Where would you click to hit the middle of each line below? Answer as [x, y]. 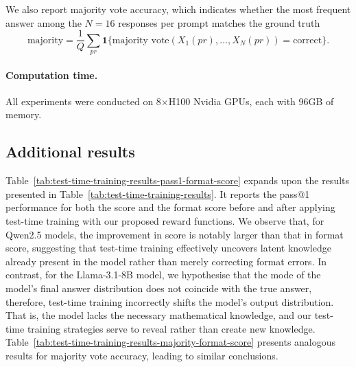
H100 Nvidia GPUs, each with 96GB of [251, 101]
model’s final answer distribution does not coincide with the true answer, [159, 288]
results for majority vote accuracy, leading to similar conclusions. [142, 355]
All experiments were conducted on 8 [83, 101]
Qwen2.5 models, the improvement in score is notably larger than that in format [175, 234]
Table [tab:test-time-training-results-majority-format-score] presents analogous [171, 342]
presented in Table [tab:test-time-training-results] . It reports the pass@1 [158, 193]
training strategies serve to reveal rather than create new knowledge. [171, 328]
